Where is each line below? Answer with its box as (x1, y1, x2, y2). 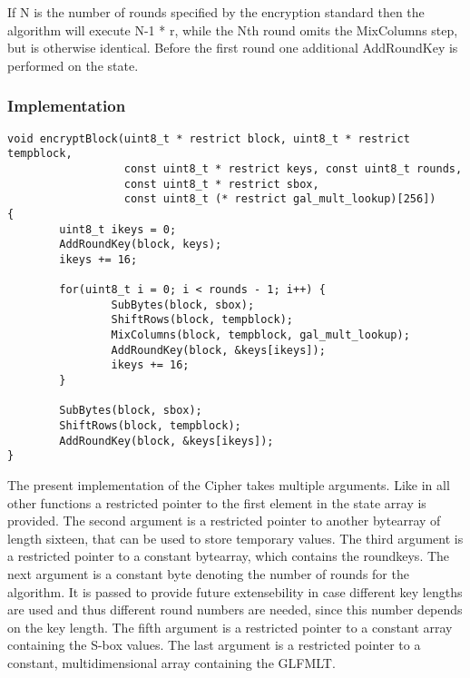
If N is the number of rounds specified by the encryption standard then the (7, 3, 425, 21)
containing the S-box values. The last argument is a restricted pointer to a (7, 635, 421, 654)
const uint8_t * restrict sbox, (123, 177, 319, 191)
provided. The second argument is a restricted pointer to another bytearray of (7, 511, 441, 530)
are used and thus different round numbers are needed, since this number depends (7, 600, 463, 619)
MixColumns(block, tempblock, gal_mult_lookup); (111, 329, 410, 342)
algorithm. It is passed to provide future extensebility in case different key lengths (7, 582, 463, 601)
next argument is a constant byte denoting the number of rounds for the (7, 565, 409, 583)
